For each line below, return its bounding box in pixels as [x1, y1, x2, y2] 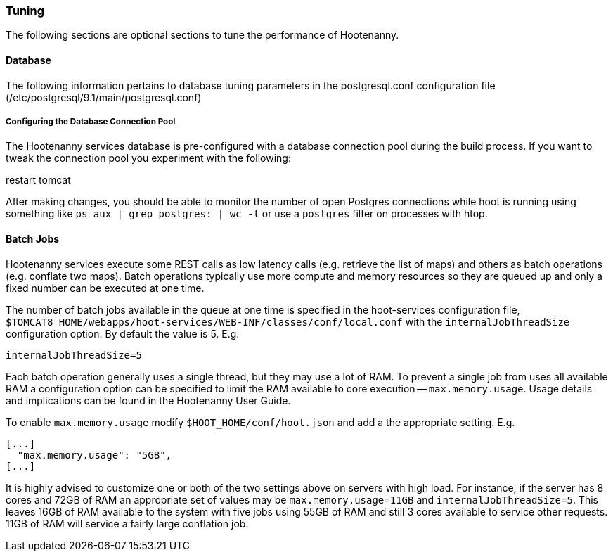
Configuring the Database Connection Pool [6, 116, 176, 127]
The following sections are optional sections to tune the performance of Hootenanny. [6, 29, 399, 41]
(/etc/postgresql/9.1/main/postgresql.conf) [6, 91, 202, 103]
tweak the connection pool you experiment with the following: [6, 152, 291, 165]
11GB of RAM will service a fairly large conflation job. [6, 517, 249, 530]
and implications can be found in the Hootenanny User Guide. [6, 394, 291, 406]
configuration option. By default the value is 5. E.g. [6, 327, 240, 340]
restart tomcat [6, 174, 71, 186]
